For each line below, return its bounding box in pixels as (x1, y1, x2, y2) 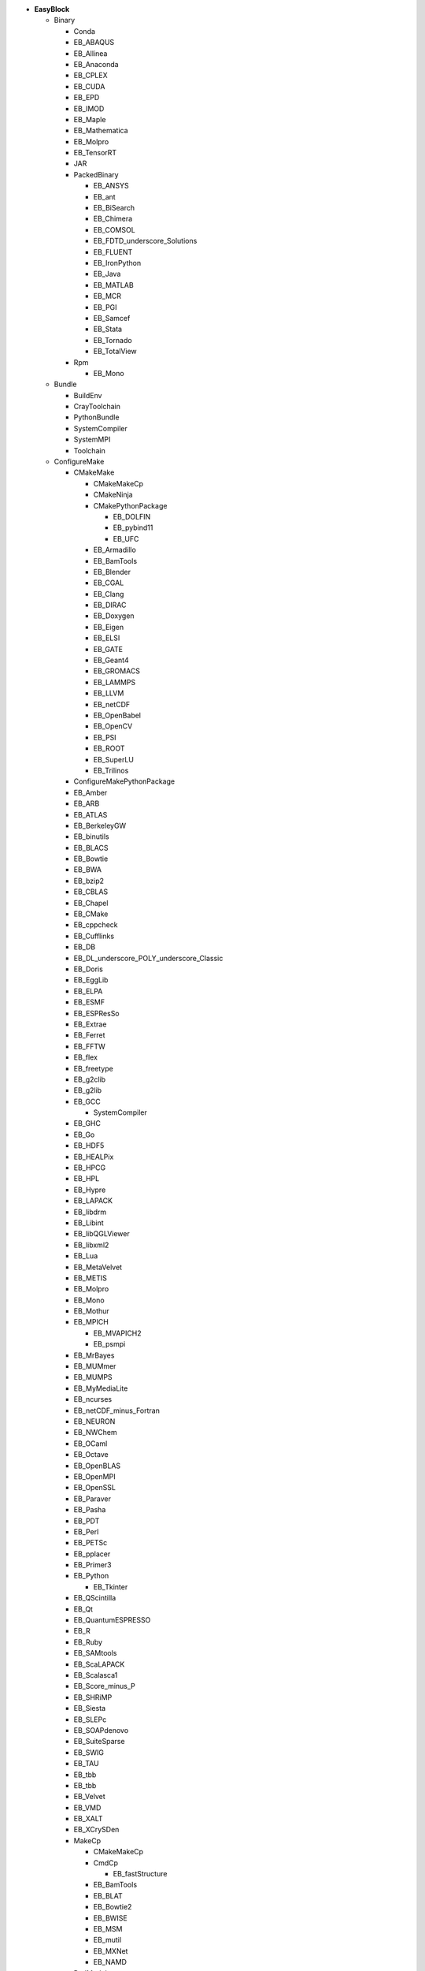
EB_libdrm (73, 1207, 107, 1217)
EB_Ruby (73, 1637, 102, 1647)
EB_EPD (73, 93, 100, 102)
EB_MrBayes (73, 1351, 115, 1360)
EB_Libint (73, 1218, 104, 1228)
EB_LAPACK (73, 1196, 113, 1205)
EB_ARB (73, 799, 100, 808)
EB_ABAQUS (73, 38, 115, 47)
